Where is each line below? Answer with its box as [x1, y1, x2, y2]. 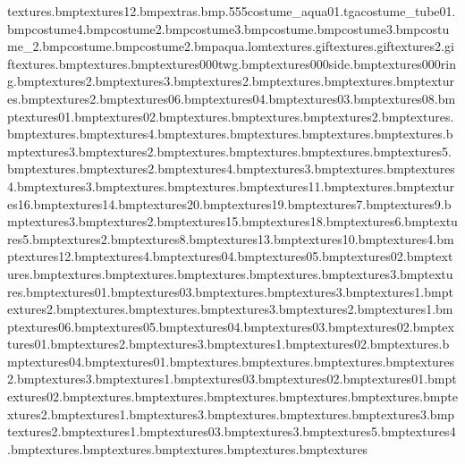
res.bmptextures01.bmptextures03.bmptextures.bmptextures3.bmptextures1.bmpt [7, 282, 453, 300]
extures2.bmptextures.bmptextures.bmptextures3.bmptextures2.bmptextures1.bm [7, 299, 453, 318]
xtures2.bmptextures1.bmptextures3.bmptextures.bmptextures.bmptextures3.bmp [7, 404, 455, 423]
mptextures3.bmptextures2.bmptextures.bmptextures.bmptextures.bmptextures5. [7, 141, 452, 160]
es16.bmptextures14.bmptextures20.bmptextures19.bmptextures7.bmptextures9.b [7, 194, 452, 213]
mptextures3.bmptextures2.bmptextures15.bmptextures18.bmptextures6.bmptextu [7, 212, 458, 231]
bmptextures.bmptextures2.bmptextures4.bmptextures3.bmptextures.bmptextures [7, 159, 455, 178]
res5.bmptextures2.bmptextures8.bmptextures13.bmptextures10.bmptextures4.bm [7, 229, 454, 248]
